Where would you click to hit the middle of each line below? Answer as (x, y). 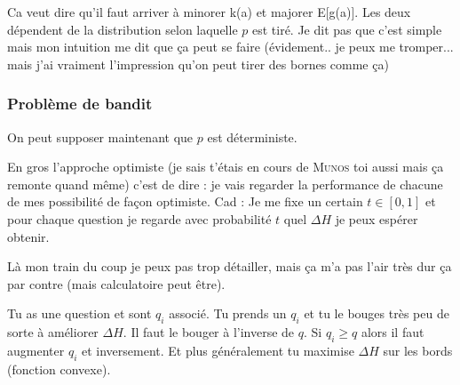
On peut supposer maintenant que (100, 136)
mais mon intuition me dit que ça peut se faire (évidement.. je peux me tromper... (230, 47)
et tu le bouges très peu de (377, 313)
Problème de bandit (80, 104)
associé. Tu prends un (228, 313)
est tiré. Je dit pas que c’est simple (347, 29)
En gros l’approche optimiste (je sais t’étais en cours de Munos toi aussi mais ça (226, 167)
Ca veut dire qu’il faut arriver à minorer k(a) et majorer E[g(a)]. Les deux (209, 12)
